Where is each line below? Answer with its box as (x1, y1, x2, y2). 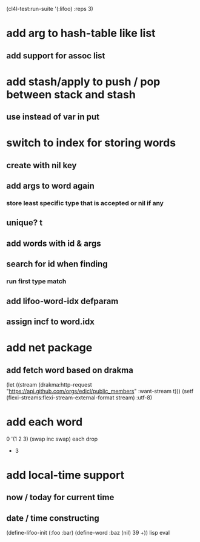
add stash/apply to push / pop (6, 75, 161, 89)
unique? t (6, 218, 43, 228)
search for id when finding (6, 259, 108, 269)
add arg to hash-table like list (6, 27, 156, 40)
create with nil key (6, 160, 77, 171)
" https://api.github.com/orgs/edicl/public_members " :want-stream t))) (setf (6, 387, 194, 395)
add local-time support (6, 469, 125, 482)
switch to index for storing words (6, 136, 176, 150)
